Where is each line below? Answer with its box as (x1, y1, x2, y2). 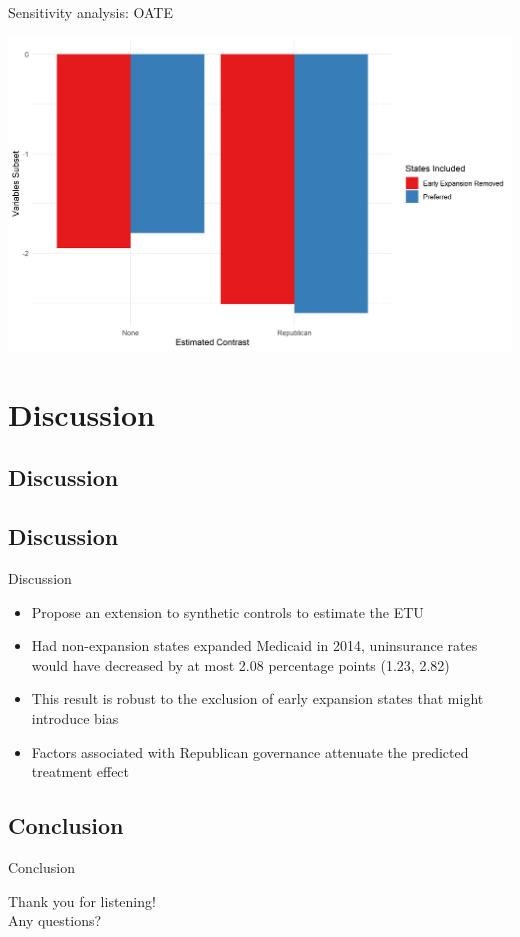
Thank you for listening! (8, 890, 156, 911)
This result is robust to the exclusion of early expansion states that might (31, 688, 484, 709)
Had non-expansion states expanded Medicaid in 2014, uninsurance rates (31, 635, 478, 656)
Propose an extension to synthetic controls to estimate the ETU (31, 601, 424, 622)
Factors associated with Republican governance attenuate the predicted (31, 741, 469, 762)
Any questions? (8, 910, 102, 931)
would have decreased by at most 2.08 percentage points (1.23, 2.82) (31, 654, 450, 675)
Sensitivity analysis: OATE (8, 2, 173, 22)
